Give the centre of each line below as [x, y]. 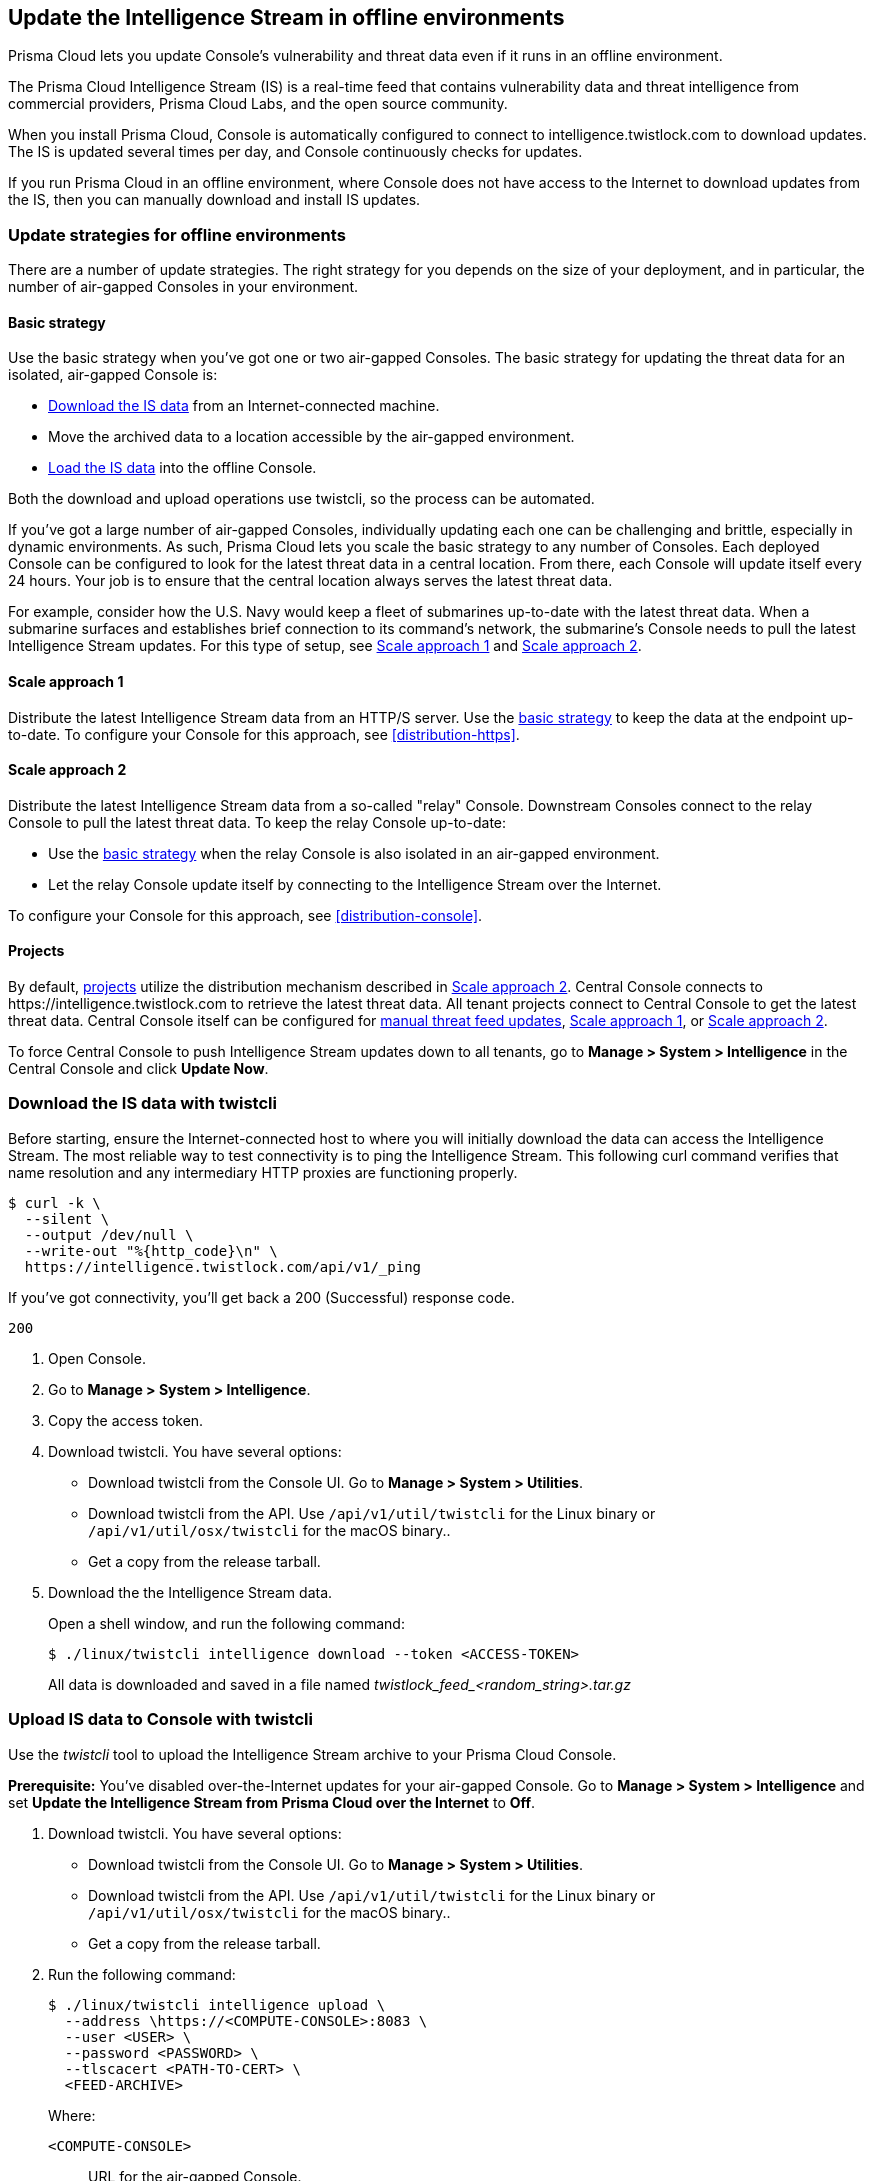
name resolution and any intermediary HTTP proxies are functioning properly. [263, 1172]
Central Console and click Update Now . [138, 1069]
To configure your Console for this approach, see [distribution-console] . [245, 915]
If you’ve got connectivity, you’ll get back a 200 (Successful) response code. [261, 1297]
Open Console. [97, 1358]
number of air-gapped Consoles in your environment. [183, 287]
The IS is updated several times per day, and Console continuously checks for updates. [295, 152]
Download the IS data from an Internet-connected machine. [244, 406]
